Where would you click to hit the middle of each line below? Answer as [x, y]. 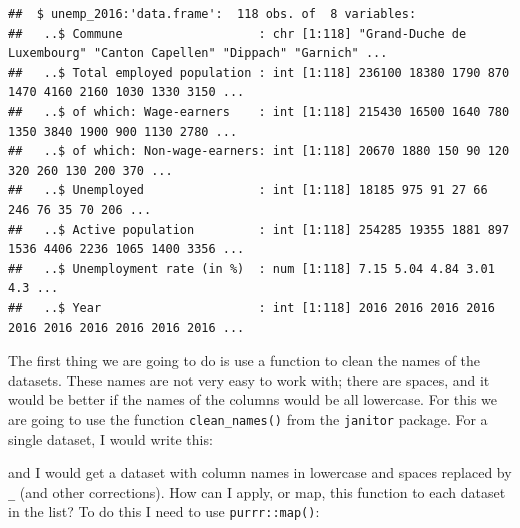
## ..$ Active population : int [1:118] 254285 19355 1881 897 [259, 229]
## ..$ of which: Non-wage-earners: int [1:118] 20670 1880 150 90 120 [259, 151]
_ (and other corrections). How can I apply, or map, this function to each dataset [257, 491]
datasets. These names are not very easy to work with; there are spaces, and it [249, 379]
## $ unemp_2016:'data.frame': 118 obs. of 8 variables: [212, 14]
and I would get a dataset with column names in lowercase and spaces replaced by [260, 472]
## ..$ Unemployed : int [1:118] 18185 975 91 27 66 [248, 190]
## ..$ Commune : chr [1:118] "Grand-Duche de [237, 33]
